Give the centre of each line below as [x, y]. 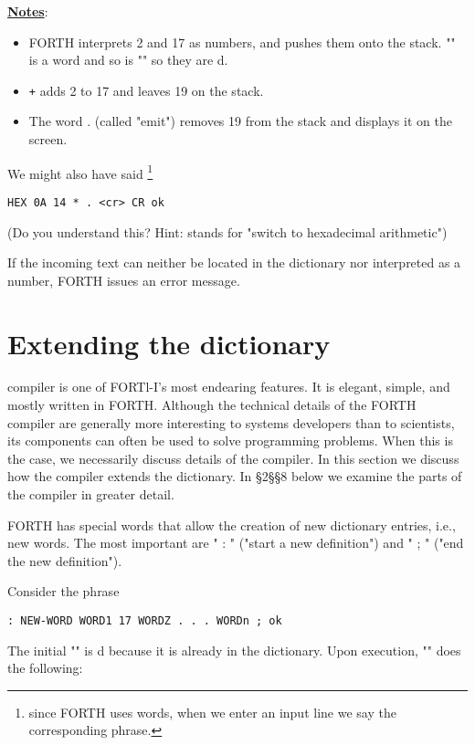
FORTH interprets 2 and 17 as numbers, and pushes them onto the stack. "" [242, 42]
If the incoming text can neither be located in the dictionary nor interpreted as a [234, 262]
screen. [48, 139]
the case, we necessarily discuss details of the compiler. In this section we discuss [233, 458]
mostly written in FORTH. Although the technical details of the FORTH [212, 405]
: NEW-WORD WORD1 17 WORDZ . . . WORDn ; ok [145, 620]
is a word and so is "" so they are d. [128, 60]
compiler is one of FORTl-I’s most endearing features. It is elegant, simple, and [229, 387]
